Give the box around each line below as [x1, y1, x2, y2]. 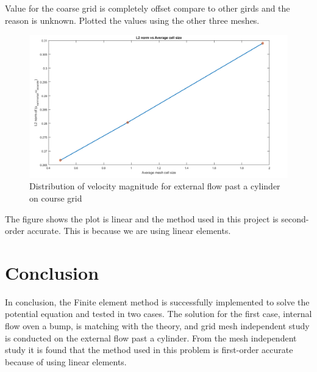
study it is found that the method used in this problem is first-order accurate [5, 343, 293, 356]
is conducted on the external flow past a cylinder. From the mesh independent [5, 331, 297, 344]
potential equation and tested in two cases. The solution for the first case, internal [5, 307, 312, 320]
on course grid [29, 191, 82, 204]
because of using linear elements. [5, 355, 127, 368]
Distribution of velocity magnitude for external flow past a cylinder [29, 180, 280, 192]
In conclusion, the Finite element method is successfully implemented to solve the [5, 295, 310, 308]
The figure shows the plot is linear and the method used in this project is [5, 212, 279, 225]
